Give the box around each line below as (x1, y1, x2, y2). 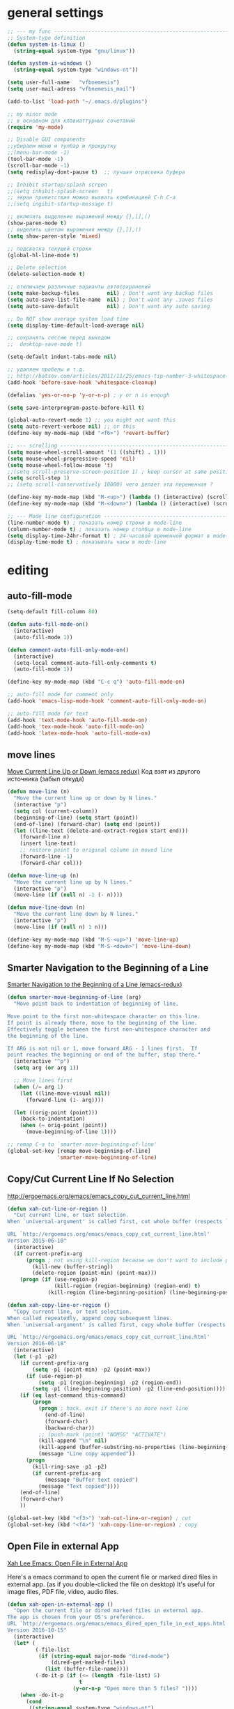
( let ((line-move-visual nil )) (19, 1089, 111, 1097)
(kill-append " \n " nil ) (38, 1437, 108, 1444)
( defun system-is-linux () (7, 40, 86, 48)
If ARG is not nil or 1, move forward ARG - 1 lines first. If (7, 1045, 198, 1052)
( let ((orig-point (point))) (13, 1109, 98, 1116)
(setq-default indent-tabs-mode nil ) (7, 353, 117, 360)
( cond (25, 1698, 42, 1705)
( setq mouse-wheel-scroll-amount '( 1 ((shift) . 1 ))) (7, 448, 167, 456)
